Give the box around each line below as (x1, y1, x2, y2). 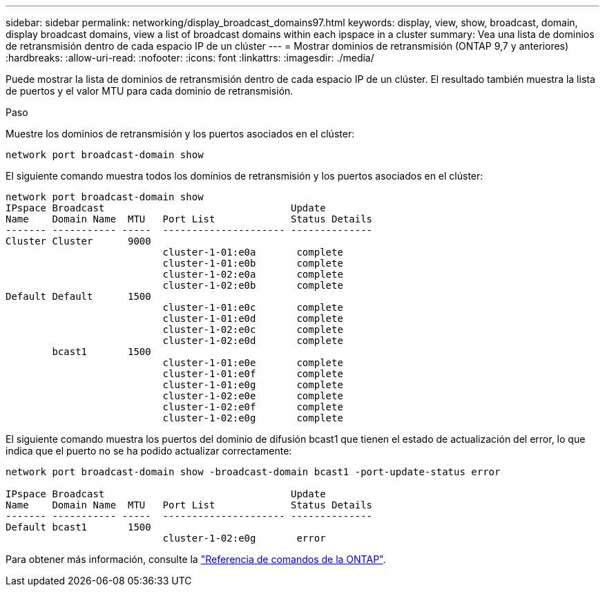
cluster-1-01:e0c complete (162, 302, 343, 313)
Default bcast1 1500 (6, 522, 151, 533)
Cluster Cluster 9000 (6, 236, 151, 247)
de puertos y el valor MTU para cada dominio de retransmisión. (6, 85, 294, 97)
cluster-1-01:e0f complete (162, 368, 343, 379)
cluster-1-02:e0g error (162, 533, 326, 544)
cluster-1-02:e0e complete (162, 390, 343, 401)
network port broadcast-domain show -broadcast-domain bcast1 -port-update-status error (6, 466, 501, 477)
